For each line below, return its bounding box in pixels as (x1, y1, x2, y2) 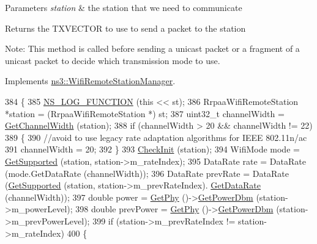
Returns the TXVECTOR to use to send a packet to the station (5, 21, 246, 34)
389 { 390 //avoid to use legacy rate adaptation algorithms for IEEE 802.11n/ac (5, 131, 307, 143)
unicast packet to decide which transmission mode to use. (5, 54, 220, 66)
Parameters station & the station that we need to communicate (5, 1, 242, 13)
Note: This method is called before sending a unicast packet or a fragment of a (5, 42, 300, 55)
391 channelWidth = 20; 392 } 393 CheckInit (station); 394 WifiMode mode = (5, 143, 300, 156)
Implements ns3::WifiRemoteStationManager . (5, 74, 176, 87)
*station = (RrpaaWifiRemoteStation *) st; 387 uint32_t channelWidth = (5, 107, 285, 120)
